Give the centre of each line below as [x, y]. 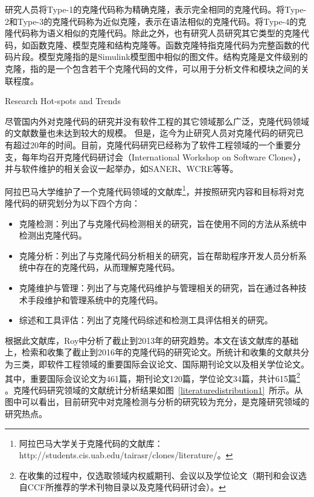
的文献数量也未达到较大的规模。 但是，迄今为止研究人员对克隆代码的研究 [150, 133]
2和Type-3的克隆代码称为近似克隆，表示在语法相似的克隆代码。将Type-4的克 [156, 21]
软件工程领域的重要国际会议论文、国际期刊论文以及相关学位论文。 [178, 364]
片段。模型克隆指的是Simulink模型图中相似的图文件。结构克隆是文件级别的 [160, 57]
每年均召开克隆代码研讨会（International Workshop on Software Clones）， [164, 156]
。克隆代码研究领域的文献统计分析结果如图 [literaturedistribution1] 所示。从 [154, 390]
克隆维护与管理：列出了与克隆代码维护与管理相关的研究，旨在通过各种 [159, 287]
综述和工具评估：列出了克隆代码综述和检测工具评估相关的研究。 [146, 320]
